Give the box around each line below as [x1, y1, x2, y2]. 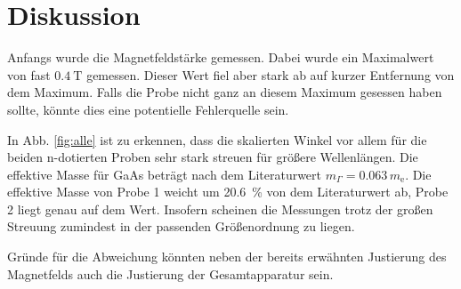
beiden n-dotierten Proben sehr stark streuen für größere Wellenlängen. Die [7, 148, 418, 166]
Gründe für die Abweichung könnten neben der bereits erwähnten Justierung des [7, 247, 447, 266]
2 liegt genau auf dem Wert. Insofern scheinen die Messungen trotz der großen [7, 199, 433, 218]
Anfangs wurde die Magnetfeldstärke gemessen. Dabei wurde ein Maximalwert [7, 48, 434, 67]
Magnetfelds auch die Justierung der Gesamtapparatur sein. [7, 264, 334, 283]
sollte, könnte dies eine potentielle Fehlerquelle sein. [7, 100, 289, 118]
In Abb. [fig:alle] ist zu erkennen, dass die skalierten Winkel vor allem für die [7, 130, 427, 149]
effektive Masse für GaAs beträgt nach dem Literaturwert [7, 165, 322, 183]
